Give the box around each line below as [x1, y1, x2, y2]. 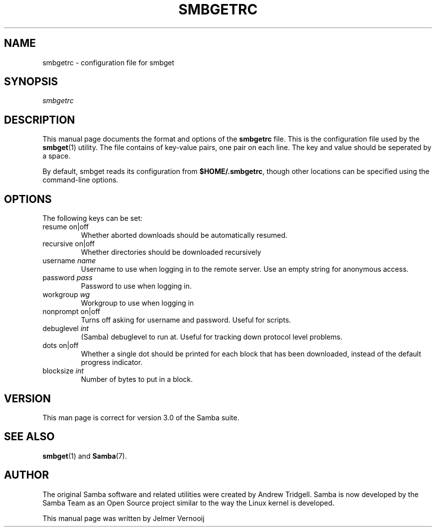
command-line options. [42, 176, 118, 184]
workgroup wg [42, 290, 90, 299]
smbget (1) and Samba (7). [42, 451, 127, 460]
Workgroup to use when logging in [81, 299, 194, 308]
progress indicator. [81, 358, 143, 367]
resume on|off [42, 222, 89, 231]
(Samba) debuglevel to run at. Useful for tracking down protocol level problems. [81, 333, 342, 342]
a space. [42, 152, 71, 161]
